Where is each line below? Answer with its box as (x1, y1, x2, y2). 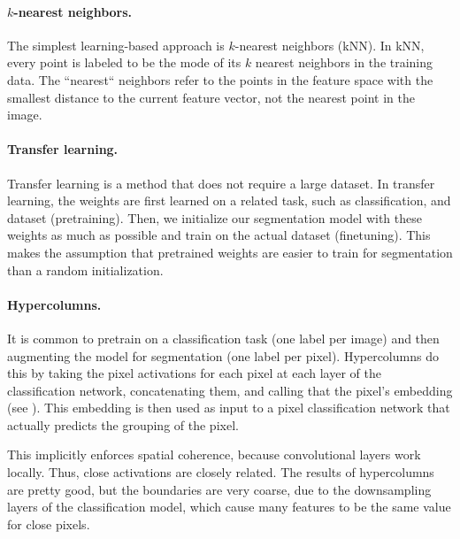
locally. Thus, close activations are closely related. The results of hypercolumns (7, 463, 434, 481)
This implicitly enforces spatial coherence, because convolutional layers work (7, 445, 421, 464)
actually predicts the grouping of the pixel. (7, 415, 239, 434)
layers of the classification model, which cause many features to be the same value (7, 497, 451, 516)
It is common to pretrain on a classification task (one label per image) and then (7, 328, 440, 347)
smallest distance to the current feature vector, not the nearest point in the (7, 88, 415, 106)
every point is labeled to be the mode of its (7, 53, 241, 72)
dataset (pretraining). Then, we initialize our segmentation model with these (7, 208, 422, 227)
